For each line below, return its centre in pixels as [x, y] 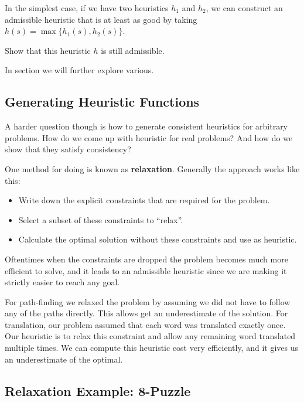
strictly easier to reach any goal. [62, 282]
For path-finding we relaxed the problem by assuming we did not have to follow [148, 301]
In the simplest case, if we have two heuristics [87, 8]
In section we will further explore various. [79, 70]
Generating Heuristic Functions [102, 102]
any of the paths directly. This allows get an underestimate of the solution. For [146, 313]
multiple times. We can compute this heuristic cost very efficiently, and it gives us [151, 348]
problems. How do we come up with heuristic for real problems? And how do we [149, 137]
